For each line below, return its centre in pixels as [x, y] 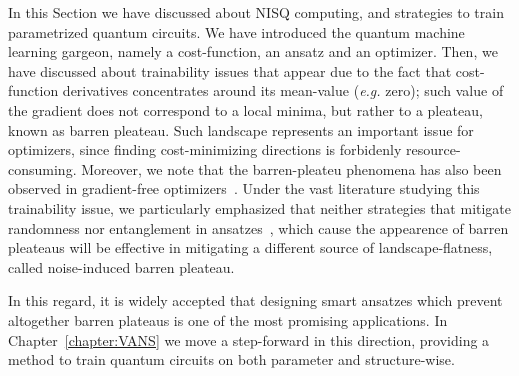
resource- [433, 149]
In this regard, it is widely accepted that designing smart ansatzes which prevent [255, 300]
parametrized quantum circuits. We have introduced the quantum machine [236, 31]
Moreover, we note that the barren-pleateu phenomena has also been [291, 168]
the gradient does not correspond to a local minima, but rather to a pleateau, [245, 109]
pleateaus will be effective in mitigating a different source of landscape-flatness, [250, 247]
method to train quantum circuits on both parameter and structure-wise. [231, 359]
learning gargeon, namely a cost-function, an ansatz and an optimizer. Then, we [253, 51]
